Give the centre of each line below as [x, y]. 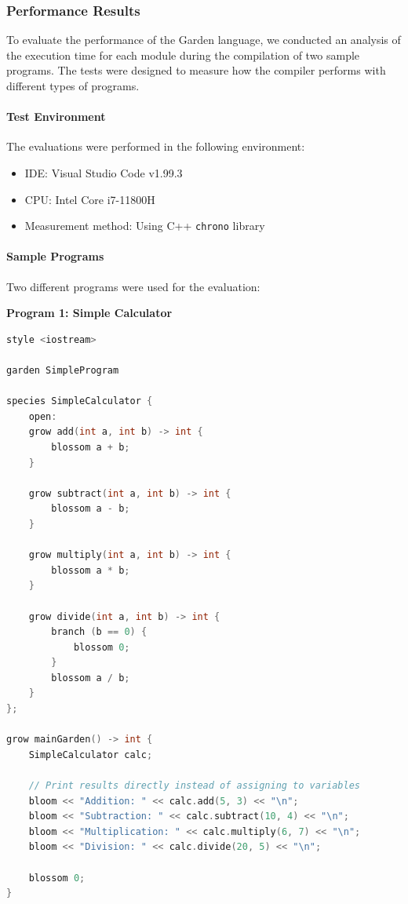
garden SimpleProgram [63, 370]
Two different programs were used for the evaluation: [133, 286]
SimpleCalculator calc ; [91, 755]
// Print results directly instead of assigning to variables [195, 786]
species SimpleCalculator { [80, 401]
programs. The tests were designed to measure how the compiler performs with [196, 70]
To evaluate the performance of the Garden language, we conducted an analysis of [204, 40]
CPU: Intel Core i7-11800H [90, 199]
